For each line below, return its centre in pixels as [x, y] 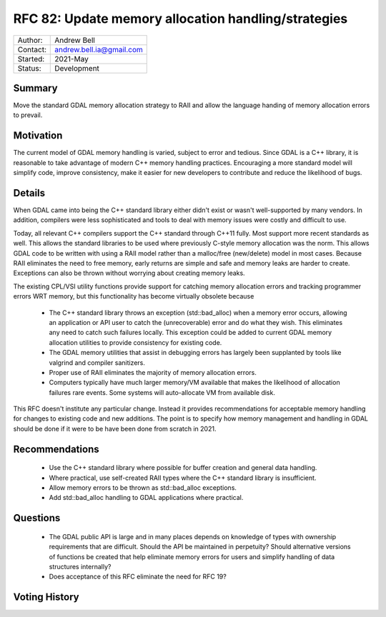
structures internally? [80, 567]
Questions [37, 518]
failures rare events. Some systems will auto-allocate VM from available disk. [162, 392]
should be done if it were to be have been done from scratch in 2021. [115, 428]
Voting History [46, 597]
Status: [30, 68]
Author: [30, 40]
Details [29, 193]
